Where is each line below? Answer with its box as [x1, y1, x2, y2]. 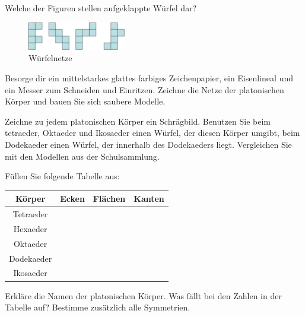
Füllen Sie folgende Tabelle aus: [5, 170, 120, 182]
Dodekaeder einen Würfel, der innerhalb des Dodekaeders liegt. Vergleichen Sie [5, 138, 292, 150]
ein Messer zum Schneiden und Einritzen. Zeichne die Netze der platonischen [5, 83, 284, 96]
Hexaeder [13, 222, 47, 234]
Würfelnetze [28, 52, 72, 64]
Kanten [134, 192, 164, 205]
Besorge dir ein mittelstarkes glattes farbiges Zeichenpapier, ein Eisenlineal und [5, 71, 293, 84]
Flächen [93, 192, 126, 205]
